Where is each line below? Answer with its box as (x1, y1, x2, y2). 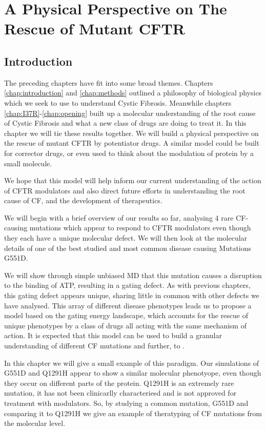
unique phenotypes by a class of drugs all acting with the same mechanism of (4, 320, 247, 330)
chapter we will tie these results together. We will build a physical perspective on (4, 127, 259, 138)
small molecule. (4, 158, 52, 168)
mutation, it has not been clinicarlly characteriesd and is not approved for (4, 387, 237, 398)
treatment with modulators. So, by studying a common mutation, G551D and (4, 397, 249, 408)
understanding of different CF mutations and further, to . (4, 340, 185, 351)
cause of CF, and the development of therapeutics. (4, 195, 162, 206)
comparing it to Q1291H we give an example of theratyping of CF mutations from (4, 407, 262, 418)
